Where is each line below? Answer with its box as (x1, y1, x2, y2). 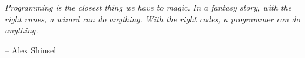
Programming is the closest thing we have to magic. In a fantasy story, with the (5, 1, 292, 13)
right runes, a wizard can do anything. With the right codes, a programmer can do (5, 12, 300, 25)
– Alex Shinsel (5, 43, 57, 56)
